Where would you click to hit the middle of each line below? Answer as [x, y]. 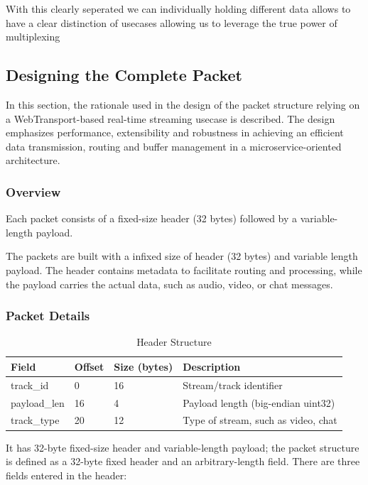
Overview [33, 191]
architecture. [33, 160]
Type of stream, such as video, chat [260, 420]
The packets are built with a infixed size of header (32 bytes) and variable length [182, 256]
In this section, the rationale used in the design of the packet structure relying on [183, 104]
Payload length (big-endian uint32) [259, 402]
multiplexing [33, 37]
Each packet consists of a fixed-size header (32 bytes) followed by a [152, 218]
